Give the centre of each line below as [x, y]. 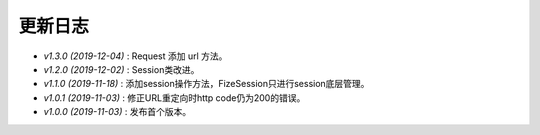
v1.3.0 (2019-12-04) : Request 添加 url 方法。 [135, 56]
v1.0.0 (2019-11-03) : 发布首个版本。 [117, 112]
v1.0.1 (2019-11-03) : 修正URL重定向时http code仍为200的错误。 [174, 97]
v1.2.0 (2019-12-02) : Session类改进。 [121, 69]
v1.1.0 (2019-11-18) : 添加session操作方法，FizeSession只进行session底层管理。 [206, 84]
